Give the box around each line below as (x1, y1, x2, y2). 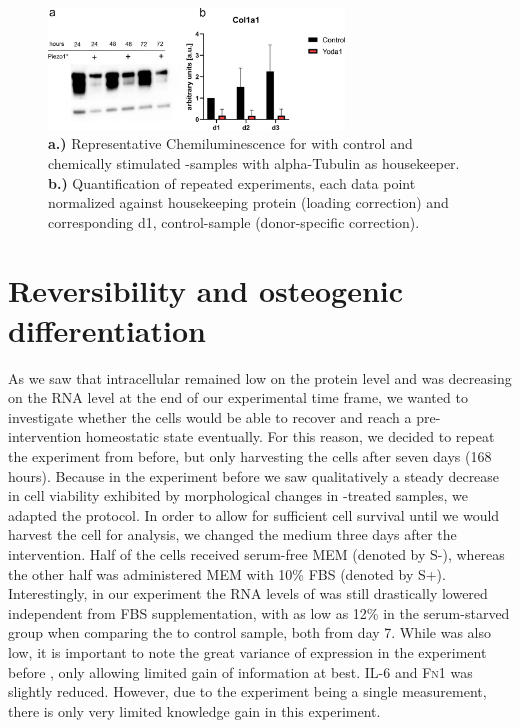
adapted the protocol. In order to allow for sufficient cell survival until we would (8, 504, 500, 525)
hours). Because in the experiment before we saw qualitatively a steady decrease (8, 465, 500, 486)
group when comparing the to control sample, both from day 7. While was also (8, 622, 491, 643)
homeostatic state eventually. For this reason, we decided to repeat (85, 426, 495, 447)
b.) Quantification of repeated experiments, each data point (48, 172, 416, 193)
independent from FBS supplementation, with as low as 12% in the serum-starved (8, 602, 510, 623)
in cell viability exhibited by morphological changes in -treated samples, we (8, 485, 468, 506)
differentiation (8, 309, 206, 350)
